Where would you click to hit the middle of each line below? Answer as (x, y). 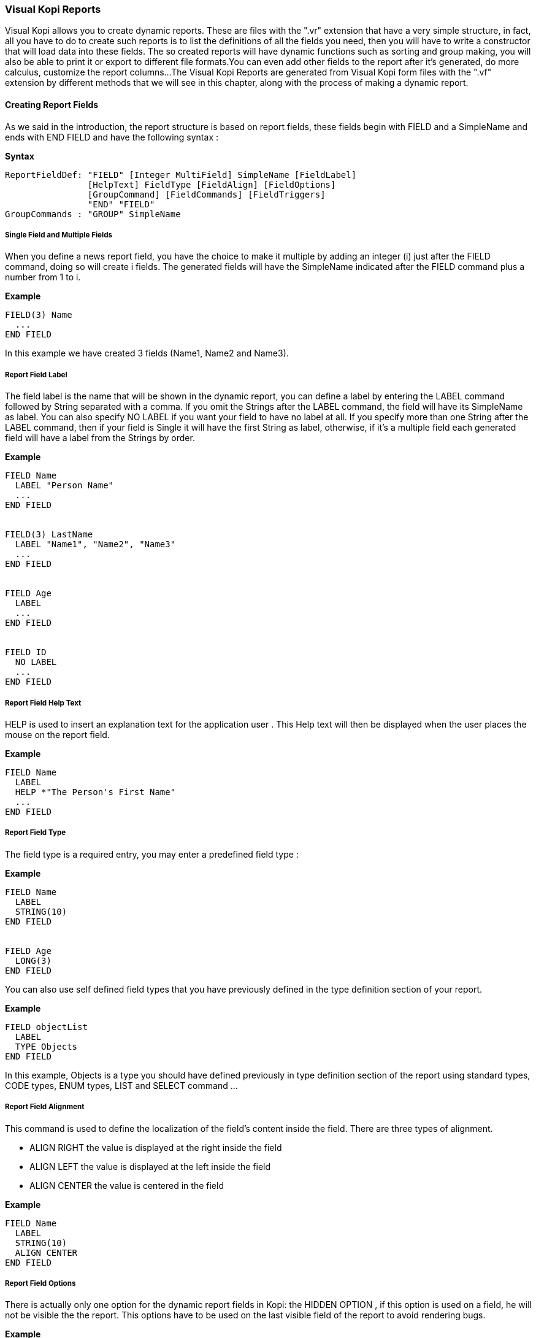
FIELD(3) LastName (49, 535)
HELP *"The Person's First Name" (95, 792)
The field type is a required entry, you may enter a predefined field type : (152, 854)
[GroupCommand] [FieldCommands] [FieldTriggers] (206, 194)
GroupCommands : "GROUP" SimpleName (93, 214)
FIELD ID (26, 652)
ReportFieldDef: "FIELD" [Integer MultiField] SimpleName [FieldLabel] (181, 175)
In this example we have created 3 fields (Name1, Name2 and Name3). (147, 353)
